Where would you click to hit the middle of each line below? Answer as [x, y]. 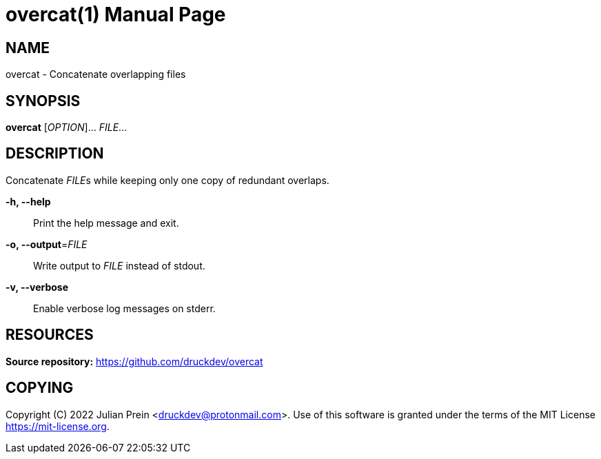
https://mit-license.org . [58, 426]
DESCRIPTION [55, 154]
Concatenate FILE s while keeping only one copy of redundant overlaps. [167, 180]
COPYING [40, 388]
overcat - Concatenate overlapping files [96, 74]
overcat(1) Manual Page [116, 14]
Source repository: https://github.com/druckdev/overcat [134, 361]
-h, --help [28, 201]
